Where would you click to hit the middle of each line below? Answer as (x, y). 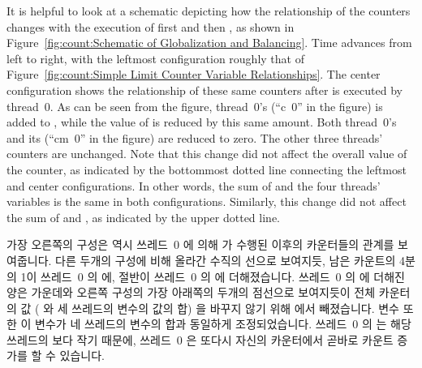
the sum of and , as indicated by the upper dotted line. (143, 217)
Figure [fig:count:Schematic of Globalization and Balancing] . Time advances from (209, 43)
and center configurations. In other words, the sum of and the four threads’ (194, 185)
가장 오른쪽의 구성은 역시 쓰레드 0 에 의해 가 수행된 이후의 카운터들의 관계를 (200, 244)
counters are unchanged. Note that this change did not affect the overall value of (207, 154)
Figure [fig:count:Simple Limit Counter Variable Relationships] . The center (194, 74)
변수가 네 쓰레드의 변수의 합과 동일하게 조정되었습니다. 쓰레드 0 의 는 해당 (223, 324)
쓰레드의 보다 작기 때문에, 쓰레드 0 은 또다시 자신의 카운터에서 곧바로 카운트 (200, 339)
